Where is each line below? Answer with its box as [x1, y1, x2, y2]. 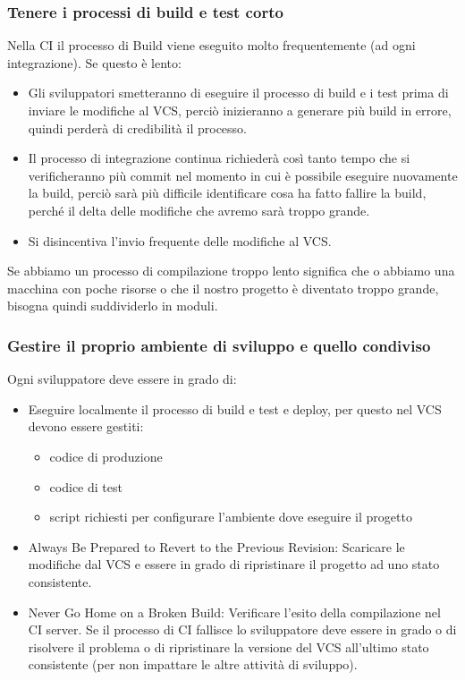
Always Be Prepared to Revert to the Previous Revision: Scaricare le [28, 537, 405, 556]
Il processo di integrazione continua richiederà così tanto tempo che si [28, 149, 410, 167]
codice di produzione [49, 446, 163, 465]
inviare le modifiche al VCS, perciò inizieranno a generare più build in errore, [28, 101, 452, 119]
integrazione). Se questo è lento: [7, 53, 182, 72]
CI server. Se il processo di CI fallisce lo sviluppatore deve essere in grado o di [28, 620, 457, 639]
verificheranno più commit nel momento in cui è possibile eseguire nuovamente [28, 166, 458, 184]
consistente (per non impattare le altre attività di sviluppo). [28, 655, 358, 674]
